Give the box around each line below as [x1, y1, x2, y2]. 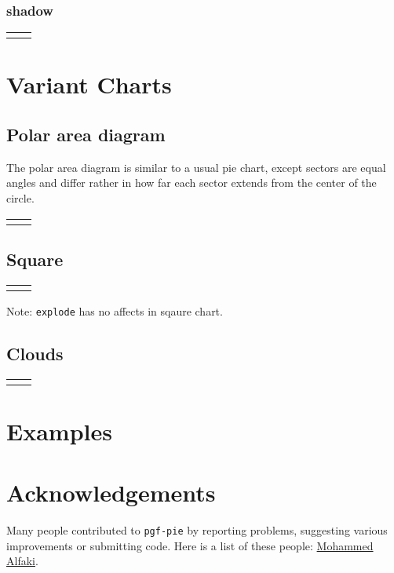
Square [6, 246, 64, 271]
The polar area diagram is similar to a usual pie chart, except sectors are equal [6, 159, 386, 175]
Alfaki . [6, 553, 38, 569]
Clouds [6, 341, 64, 365]
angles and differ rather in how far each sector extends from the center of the [6, 174, 377, 191]
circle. [6, 189, 35, 206]
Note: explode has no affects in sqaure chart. [6, 302, 223, 319]
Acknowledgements [6, 476, 216, 509]
